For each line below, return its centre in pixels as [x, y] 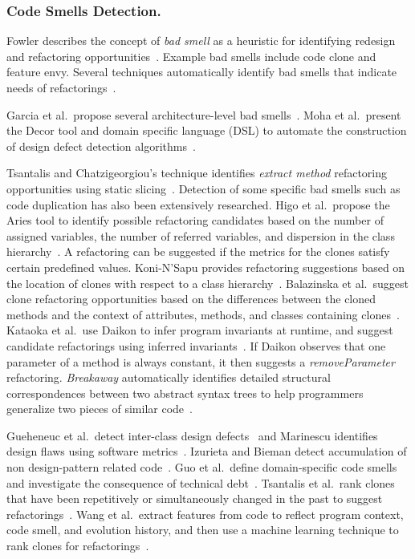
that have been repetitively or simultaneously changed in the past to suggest [195, 498]
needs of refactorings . [61, 87]
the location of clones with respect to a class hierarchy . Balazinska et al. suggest [207, 283]
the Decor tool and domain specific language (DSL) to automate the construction [207, 130]
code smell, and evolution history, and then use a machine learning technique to [203, 530]
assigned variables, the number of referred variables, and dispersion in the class [201, 235]
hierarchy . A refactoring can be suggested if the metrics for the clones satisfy [198, 251]
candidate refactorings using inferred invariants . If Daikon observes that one [196, 345]
